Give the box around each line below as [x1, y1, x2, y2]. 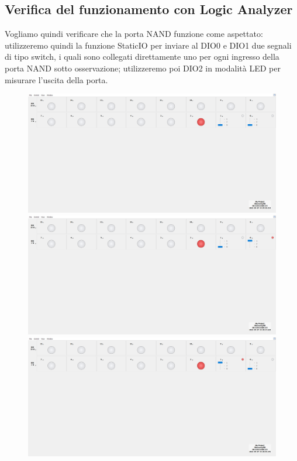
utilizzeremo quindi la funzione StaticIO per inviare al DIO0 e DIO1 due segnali [5, 39, 292, 51]
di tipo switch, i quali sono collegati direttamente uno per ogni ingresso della [5, 50, 279, 63]
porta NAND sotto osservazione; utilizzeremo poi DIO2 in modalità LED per [5, 62, 281, 74]
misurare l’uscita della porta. [5, 73, 108, 86]
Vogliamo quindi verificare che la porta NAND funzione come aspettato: [5, 28, 263, 40]
